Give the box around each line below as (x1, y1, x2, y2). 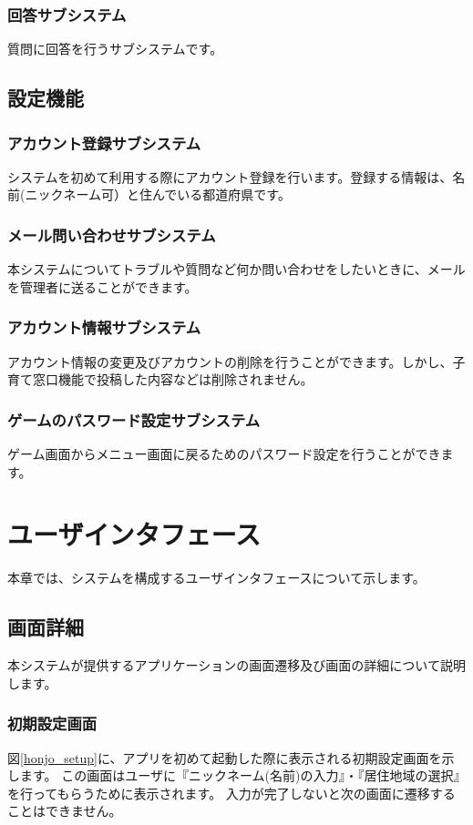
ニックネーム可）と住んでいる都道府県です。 (25, 185, 291, 204)
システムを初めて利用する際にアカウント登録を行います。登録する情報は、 (7, 167, 453, 186)
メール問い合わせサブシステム (7, 223, 216, 246)
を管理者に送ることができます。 (7, 277, 198, 296)
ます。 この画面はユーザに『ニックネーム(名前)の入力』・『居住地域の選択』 (19, 766, 467, 785)
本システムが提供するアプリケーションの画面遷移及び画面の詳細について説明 (7, 656, 466, 675)
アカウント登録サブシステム (7, 131, 201, 154)
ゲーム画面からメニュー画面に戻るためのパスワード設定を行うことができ (7, 444, 441, 463)
